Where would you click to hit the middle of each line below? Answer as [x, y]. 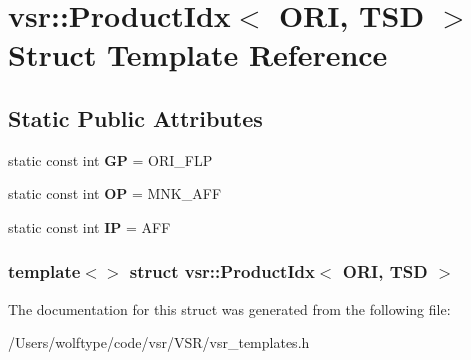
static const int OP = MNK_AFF [115, 193]
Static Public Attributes [135, 117]
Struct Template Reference [198, 54]
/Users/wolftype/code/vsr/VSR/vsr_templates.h [159, 342]
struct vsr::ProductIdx [222, 271]
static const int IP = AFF [89, 226]
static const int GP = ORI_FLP [110, 159]
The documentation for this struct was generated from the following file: [229, 308]
